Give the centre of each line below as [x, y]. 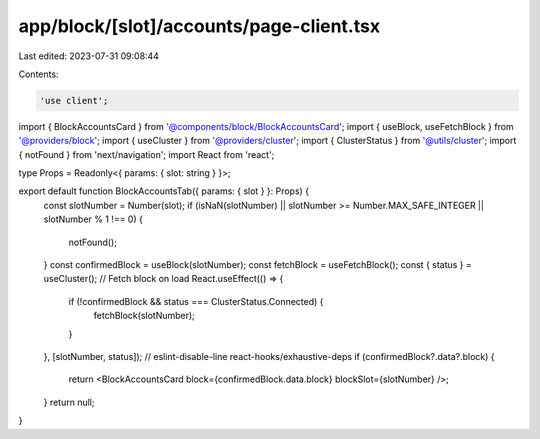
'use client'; [74, 100]
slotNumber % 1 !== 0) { [93, 219]
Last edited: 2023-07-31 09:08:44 [89, 56]
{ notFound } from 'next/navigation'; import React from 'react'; [146, 154]
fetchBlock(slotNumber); [144, 316]
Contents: [38, 74]
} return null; [69, 402]
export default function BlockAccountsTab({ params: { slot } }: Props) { [164, 191]
